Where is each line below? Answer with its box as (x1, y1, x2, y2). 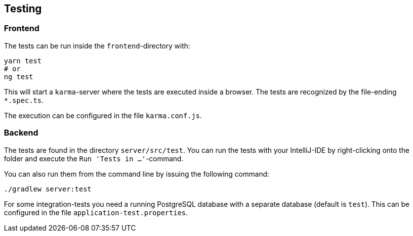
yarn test (4, 56, 41, 65)
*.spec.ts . (4, 95, 43, 104)
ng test (4, 72, 34, 81)
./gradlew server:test (4, 185, 92, 193)
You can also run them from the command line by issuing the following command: (4, 169, 269, 178)
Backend (4, 128, 39, 138)
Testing (4, 2, 42, 15)
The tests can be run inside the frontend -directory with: (4, 41, 190, 50)
